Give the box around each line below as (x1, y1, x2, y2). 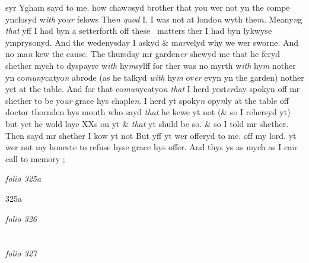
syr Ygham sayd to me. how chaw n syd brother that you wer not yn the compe (5, 1, 290, 13)
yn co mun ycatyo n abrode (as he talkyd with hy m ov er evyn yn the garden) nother (5, 71, 304, 83)
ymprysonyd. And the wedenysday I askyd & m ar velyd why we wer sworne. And (5, 36, 299, 48)
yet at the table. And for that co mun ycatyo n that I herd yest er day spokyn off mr (5, 83, 300, 95)
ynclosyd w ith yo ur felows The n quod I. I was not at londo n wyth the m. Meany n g (5, 12, 302, 25)
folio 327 (5, 247, 37, 259)
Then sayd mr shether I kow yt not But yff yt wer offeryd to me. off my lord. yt (5, 129, 297, 141)
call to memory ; (5, 152, 65, 164)
